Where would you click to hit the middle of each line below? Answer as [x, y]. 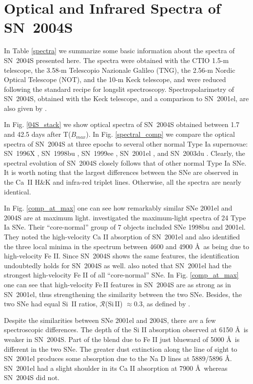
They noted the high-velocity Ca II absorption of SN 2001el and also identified [122, 236]
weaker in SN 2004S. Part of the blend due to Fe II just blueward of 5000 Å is [122, 339]
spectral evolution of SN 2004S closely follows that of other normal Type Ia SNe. [125, 162]
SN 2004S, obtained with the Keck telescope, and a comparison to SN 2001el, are [126, 98]
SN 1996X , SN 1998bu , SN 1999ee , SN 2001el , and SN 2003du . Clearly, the [125, 153]
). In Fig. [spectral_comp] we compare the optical [160, 134]
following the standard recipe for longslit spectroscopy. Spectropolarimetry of [119, 89]
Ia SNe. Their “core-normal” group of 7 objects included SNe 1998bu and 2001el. [125, 227]
